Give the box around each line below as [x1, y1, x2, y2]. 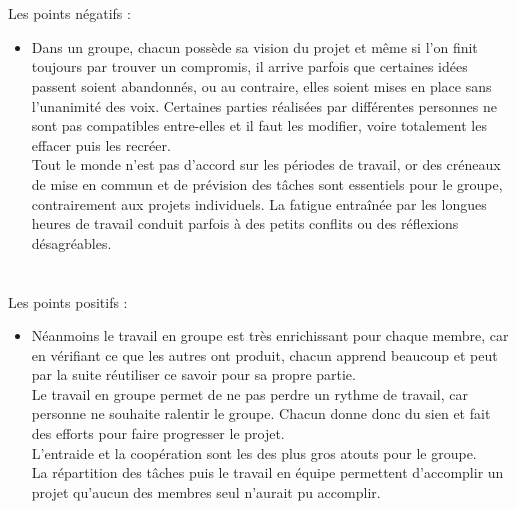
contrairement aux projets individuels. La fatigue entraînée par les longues [31, 193, 487, 214]
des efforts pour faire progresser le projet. [31, 423, 285, 444]
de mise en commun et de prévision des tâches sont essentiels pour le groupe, [31, 173, 503, 194]
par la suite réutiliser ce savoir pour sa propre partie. [31, 364, 356, 385]
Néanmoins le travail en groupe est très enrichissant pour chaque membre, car [31, 325, 509, 346]
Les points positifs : [8, 291, 128, 312]
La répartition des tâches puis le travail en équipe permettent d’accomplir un [31, 462, 504, 483]
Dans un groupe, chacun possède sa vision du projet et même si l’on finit [31, 36, 478, 57]
